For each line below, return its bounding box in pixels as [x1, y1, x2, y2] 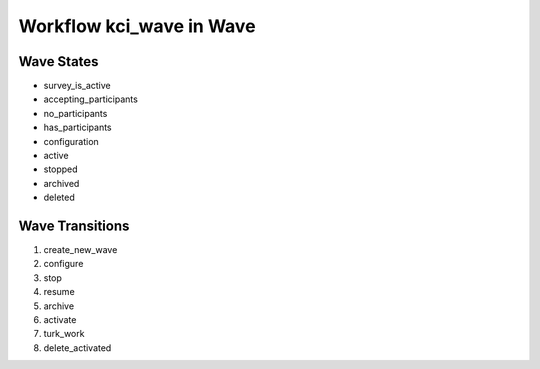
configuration [43, 135, 99, 147]
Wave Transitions [18, 218, 130, 234]
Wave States [18, 53, 99, 70]
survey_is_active [43, 80, 112, 92]
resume [43, 286, 75, 298]
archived [43, 177, 80, 189]
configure [43, 258, 84, 270]
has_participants [43, 121, 112, 134]
